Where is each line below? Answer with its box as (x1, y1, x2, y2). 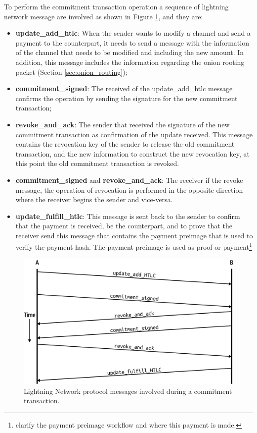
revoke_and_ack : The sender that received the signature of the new (15, 119, 230, 129)
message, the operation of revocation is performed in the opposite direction (15, 184, 243, 195)
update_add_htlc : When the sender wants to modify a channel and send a (15, 28, 251, 38)
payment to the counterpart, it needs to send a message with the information (15, 37, 249, 48)
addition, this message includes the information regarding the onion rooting (15, 56, 245, 67)
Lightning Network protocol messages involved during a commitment (24, 385, 232, 396)
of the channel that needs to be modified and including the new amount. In (15, 47, 244, 57)
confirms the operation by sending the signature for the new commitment (15, 93, 238, 103)
